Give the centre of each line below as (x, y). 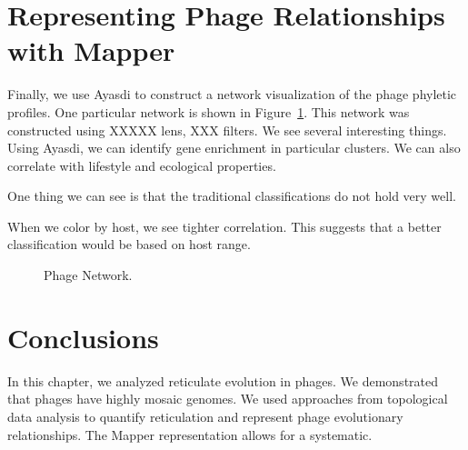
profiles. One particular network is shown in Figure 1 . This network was (209, 111)
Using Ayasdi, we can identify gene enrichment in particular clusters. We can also (234, 148)
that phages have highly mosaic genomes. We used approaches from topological (228, 399)
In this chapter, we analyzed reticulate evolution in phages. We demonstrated (223, 380)
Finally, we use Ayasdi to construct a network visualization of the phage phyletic (232, 94)
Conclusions (83, 337)
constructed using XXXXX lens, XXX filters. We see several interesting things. (227, 130)
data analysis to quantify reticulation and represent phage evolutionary (205, 416)
